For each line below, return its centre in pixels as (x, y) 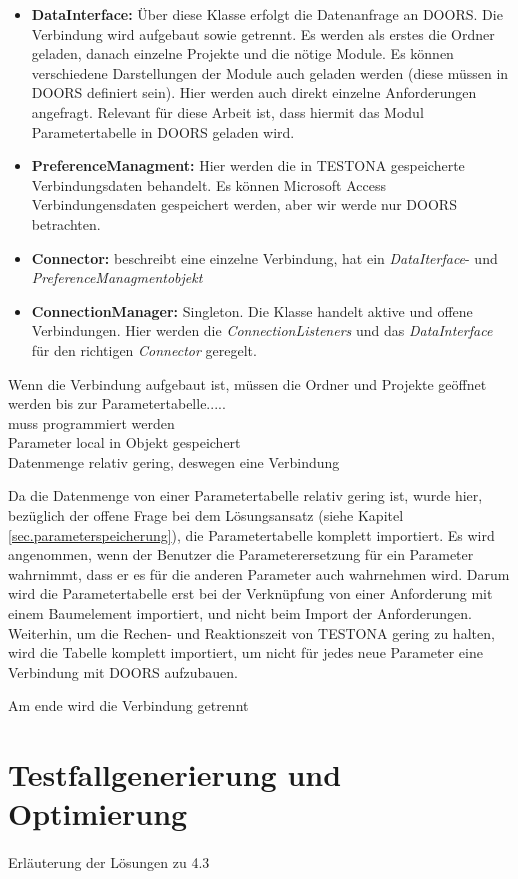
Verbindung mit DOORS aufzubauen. (123, 671)
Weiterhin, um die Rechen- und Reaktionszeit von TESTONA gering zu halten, (251, 632)
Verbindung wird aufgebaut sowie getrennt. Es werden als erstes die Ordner (263, 33)
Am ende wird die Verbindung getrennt (128, 705)
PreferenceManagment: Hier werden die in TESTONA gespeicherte (248, 165)
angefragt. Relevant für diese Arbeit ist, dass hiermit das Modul (227, 111)
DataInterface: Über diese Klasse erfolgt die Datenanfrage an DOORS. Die (267, 14)
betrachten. (66, 223)
